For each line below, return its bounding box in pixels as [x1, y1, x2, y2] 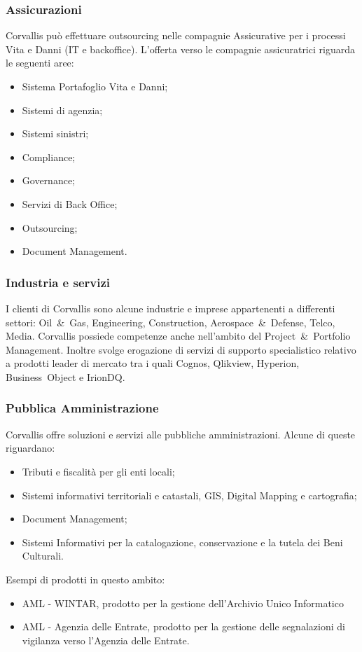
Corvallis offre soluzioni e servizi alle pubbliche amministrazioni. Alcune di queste [6, 426, 356, 441]
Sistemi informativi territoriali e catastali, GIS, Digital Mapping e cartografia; [22, 487, 357, 502]
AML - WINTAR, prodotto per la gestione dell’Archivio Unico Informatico [22, 595, 344, 610]
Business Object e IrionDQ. [6, 369, 125, 384]
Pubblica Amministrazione [6, 399, 159, 417]
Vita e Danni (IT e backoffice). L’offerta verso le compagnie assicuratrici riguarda [6, 41, 355, 56]
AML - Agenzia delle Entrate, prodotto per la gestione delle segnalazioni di [22, 619, 345, 634]
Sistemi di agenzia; [22, 102, 103, 117]
